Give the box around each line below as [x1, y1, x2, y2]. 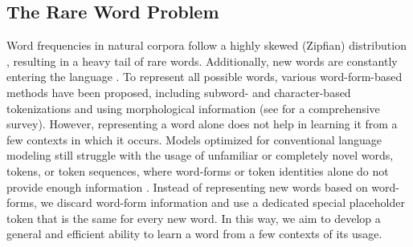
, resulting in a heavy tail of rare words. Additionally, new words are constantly [6, 52, 398, 69]
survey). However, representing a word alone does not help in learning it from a [6, 115, 398, 132]
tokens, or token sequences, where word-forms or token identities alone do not [6, 162, 389, 179]
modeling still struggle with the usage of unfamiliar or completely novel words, [6, 147, 394, 164]
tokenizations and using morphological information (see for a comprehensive [6, 99, 380, 116]
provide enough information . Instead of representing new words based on [6, 178, 368, 195]
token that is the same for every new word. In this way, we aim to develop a [6, 209, 381, 226]
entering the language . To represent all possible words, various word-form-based [6, 68, 403, 85]
